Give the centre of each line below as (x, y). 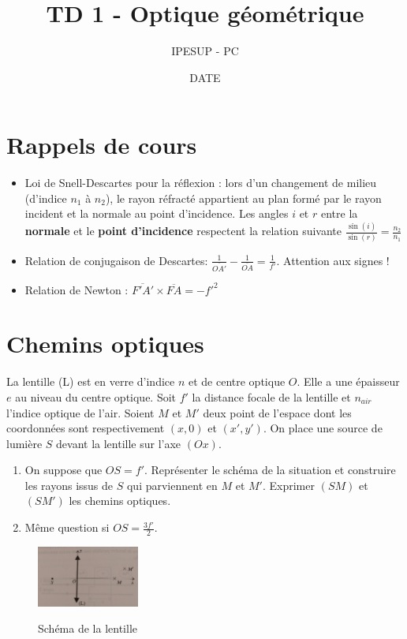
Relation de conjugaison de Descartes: (116, 260)
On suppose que (63, 470)
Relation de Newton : (77, 289)
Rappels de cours (102, 145)
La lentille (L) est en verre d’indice (91, 381)
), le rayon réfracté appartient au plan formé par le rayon (243, 198)
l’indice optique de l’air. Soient (80, 412)
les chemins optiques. (120, 501)
